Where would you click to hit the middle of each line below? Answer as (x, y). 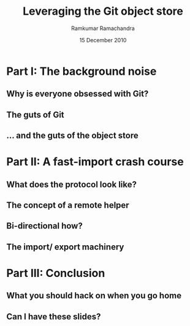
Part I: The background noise (82, 71)
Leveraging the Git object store (103, 11)
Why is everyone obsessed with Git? (78, 94)
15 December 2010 (103, 40)
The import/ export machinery (65, 247)
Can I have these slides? (54, 317)
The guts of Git (35, 115)
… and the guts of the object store (73, 136)
